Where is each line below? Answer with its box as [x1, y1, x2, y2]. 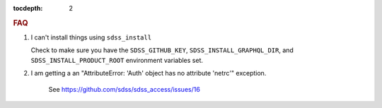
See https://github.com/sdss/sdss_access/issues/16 [48, 85, 201, 93]
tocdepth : [13, 4, 43, 12]
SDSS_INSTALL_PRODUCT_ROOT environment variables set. [30, 56, 203, 64]
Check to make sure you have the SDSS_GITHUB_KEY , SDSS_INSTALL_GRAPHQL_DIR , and [30, 46, 294, 54]
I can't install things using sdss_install [30, 33, 152, 42]
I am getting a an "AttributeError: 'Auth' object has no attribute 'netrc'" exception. [30, 69, 267, 78]
